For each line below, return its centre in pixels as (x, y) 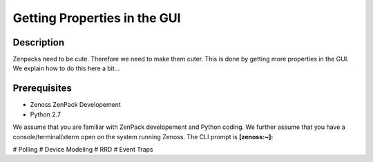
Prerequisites (42, 89)
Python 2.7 (46, 114)
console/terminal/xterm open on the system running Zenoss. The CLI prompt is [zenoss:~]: (143, 136)
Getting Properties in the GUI (97, 18)
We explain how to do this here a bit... (66, 68)
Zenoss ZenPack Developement (75, 105)
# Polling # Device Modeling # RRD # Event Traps (83, 149)
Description (39, 42)
